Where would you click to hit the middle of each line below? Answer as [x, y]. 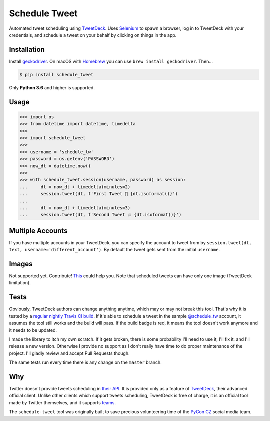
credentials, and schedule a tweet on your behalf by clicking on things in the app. [93, 35]
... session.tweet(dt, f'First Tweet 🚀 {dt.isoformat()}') [99, 194]
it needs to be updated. [33, 330]
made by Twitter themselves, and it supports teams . [63, 402]
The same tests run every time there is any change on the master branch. [85, 362]
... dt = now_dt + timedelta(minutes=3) [75, 207]
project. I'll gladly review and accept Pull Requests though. [69, 353]
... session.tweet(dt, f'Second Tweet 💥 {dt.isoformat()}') [101, 215]
